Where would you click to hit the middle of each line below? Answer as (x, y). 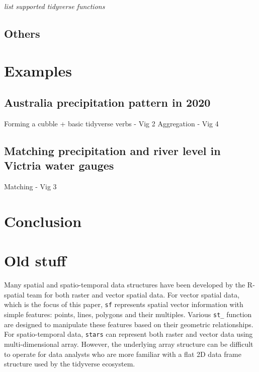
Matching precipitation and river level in (112, 150)
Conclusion (43, 221)
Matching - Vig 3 (30, 187)
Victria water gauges (59, 165)
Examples (38, 70)
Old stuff (35, 261)
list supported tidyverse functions (55, 6)
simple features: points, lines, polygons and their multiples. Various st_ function (128, 314)
